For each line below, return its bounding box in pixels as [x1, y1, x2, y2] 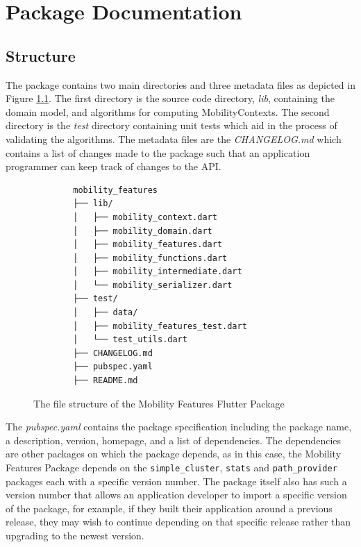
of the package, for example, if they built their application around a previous [6, 500, 333, 515]
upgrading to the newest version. [6, 528, 144, 543]
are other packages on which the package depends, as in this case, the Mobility [6, 446, 342, 461]
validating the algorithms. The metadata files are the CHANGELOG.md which [6, 131, 342, 146]
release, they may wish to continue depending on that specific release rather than [6, 514, 351, 529]
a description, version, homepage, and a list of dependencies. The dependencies [6, 432, 342, 447]
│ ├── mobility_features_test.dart [73, 321, 247, 331]
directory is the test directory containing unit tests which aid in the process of [6, 118, 337, 133]
